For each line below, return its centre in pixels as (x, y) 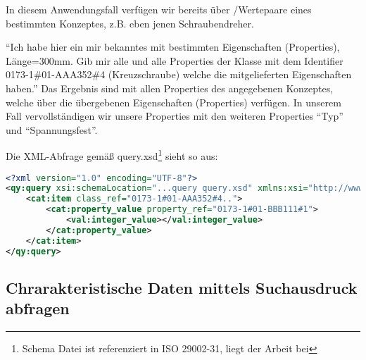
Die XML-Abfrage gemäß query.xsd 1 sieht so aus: (112, 155)
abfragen (38, 308)
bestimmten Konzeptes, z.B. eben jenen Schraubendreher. (130, 23)
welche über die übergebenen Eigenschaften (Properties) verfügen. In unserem (173, 102)
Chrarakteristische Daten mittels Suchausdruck (182, 287)
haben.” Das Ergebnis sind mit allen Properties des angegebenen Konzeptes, (170, 88)
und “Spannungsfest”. (52, 129)
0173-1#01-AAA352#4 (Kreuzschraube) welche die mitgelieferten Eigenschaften (179, 74)
